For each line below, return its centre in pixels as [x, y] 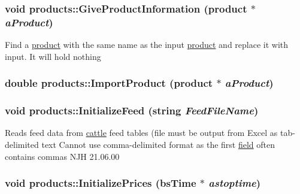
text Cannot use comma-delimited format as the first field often [158, 144]
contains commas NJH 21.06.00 [62, 156]
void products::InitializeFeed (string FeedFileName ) [132, 110]
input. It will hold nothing [53, 56]
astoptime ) [235, 183]
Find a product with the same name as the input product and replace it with [147, 45]
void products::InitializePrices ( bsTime [101, 183]
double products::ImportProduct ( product [109, 83]
